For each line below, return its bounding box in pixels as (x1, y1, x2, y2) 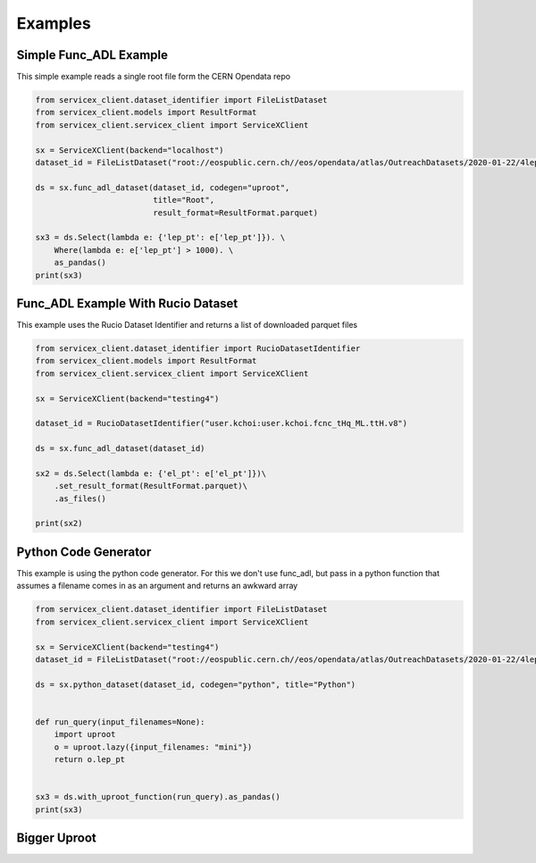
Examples (16, 13, 91, 33)
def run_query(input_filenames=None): (35, 716, 205, 727)
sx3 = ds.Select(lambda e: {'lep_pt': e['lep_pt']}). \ (35, 232, 286, 243)
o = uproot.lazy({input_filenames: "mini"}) (54, 742, 253, 752)
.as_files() (54, 493, 107, 504)
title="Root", (153, 195, 214, 205)
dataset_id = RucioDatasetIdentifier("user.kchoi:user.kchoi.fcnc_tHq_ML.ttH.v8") (35, 418, 408, 429)
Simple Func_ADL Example (16, 47, 169, 63)
